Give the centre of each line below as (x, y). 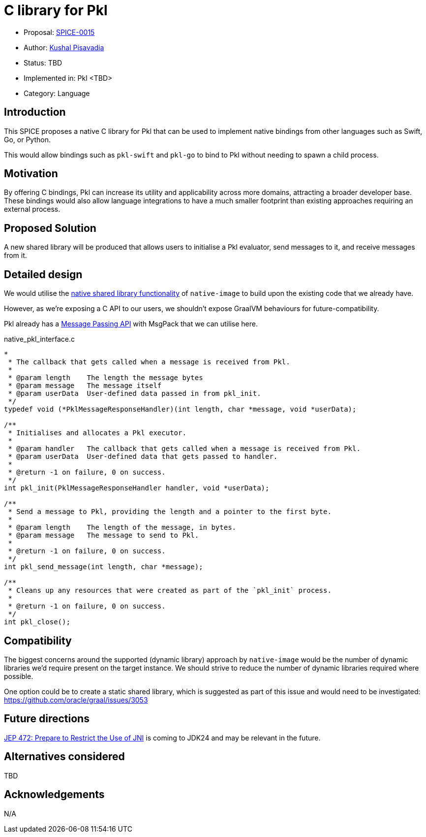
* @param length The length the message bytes (106, 378)
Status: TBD (43, 63)
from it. (15, 256)
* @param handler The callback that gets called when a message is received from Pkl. (184, 449)
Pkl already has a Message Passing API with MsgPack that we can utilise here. (131, 324)
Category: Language (57, 93)
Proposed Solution (50, 228)
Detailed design (43, 274)
